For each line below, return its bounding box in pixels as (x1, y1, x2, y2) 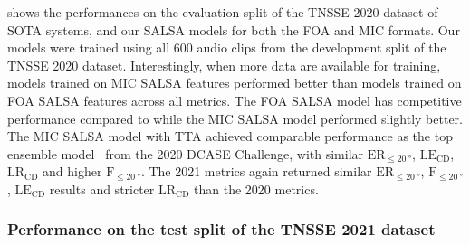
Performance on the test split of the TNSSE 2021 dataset (7, 218, 436, 240)
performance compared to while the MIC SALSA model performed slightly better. (7, 108, 463, 127)
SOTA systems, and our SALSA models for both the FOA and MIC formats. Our (7, 20, 460, 39)
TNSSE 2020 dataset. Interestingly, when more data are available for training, (7, 55, 441, 74)
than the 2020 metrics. (194, 179, 319, 198)
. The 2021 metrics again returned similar (140, 162, 372, 181)
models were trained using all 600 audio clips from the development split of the (7, 38, 446, 57)
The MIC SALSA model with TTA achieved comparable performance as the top (7, 127, 453, 146)
